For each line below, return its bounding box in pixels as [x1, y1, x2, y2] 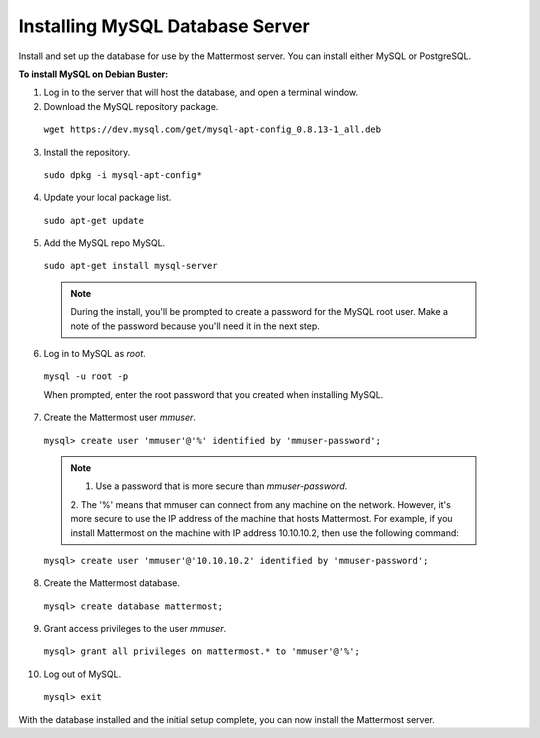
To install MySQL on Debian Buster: [18, 68, 169, 80]
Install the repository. [43, 146, 131, 158]
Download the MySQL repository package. [43, 100, 219, 112]
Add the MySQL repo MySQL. [43, 237, 166, 249]
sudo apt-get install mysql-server [43, 260, 219, 272]
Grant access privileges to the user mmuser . [43, 623, 227, 635]
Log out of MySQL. [43, 668, 122, 680]
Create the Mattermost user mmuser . [43, 411, 197, 424]
